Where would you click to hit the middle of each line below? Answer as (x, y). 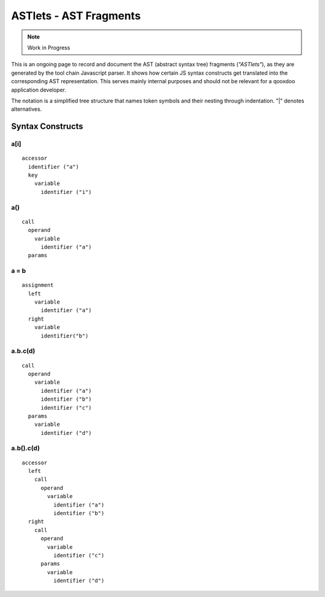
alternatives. (26, 109)
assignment (38, 285)
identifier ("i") (66, 192)
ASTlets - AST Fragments (76, 16)
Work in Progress (49, 48)
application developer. (39, 90)
